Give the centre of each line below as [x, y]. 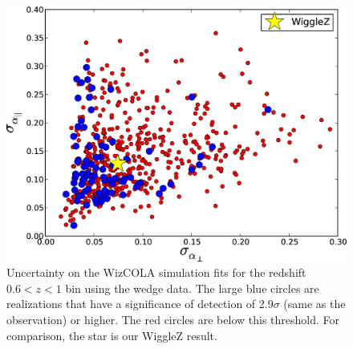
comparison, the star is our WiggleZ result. [112, 335]
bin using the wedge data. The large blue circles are [192, 288]
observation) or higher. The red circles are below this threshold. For [173, 319]
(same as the [314, 304]
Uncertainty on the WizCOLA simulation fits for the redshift [156, 272]
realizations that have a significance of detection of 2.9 [140, 304]
